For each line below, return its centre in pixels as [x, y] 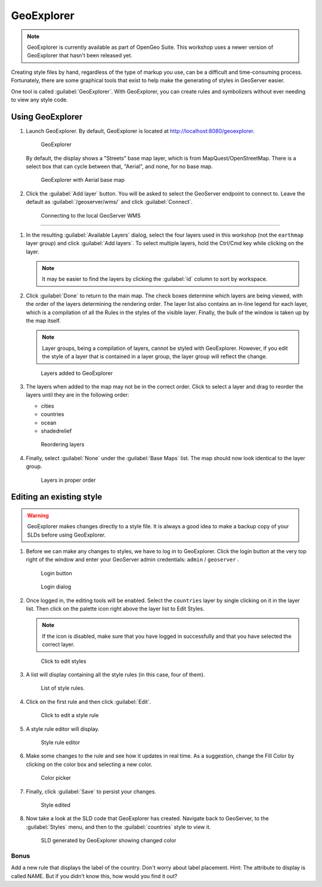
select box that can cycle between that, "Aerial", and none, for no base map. [119, 166]
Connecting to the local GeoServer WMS [91, 215]
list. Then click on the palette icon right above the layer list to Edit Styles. [115, 609]
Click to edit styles [64, 661]
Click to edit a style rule [70, 715]
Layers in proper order [68, 480]
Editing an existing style [57, 497]
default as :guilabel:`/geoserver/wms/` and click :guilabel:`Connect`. [109, 202]
